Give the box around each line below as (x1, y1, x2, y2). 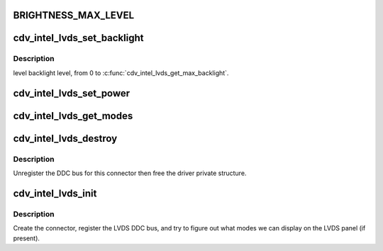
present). (13, 234, 40, 242)
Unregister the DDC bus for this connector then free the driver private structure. (13, 169, 247, 177)
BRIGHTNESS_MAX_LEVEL (13, 9, 135, 21)
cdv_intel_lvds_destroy (13, 132, 118, 145)
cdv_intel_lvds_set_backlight (13, 32, 144, 44)
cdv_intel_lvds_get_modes (13, 110, 133, 122)
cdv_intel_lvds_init (13, 187, 97, 199)
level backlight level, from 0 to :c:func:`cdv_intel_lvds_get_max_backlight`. (13, 68, 229, 77)
